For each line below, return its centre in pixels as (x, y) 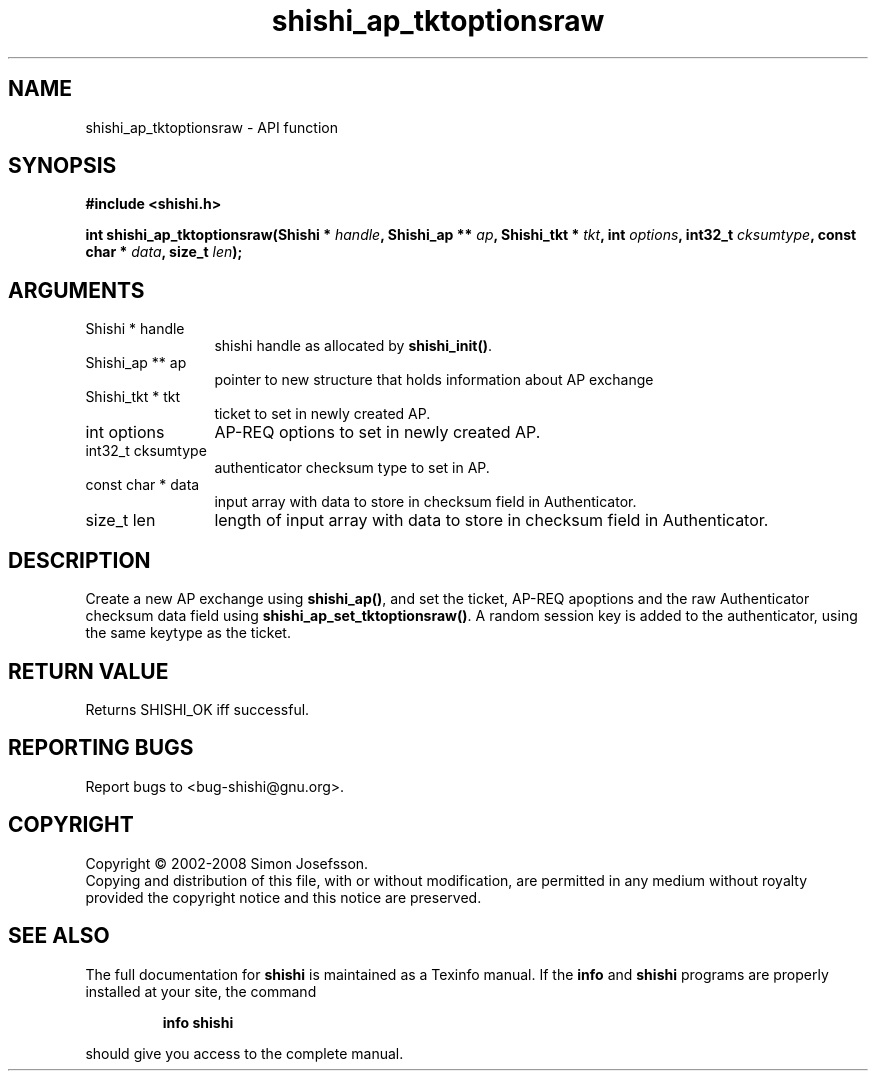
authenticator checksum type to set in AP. (352, 468)
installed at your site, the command (201, 991)
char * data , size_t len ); (164, 252)
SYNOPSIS (62, 166)
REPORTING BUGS (101, 748)
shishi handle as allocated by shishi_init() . (353, 346)
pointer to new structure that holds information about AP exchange (434, 380)
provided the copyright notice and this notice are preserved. (283, 897)
